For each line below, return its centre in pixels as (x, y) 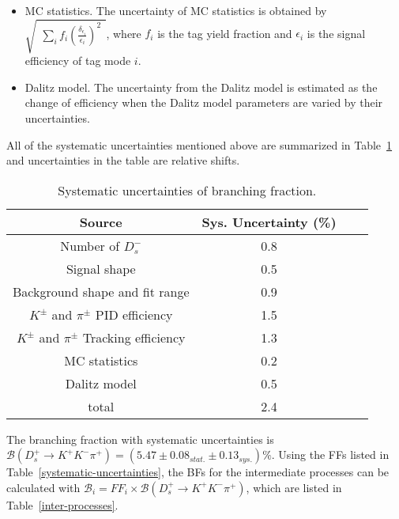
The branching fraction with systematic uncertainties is (140, 439)
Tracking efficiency (134, 337)
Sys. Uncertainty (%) (269, 222)
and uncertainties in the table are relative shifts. (123, 160)
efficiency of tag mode (78, 61)
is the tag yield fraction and (225, 33)
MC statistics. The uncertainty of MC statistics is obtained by (176, 10)
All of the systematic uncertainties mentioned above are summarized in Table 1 (199, 144)
